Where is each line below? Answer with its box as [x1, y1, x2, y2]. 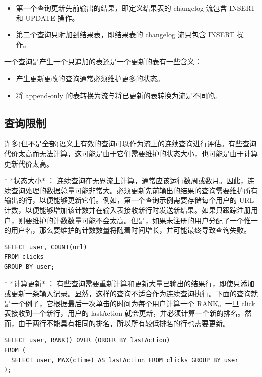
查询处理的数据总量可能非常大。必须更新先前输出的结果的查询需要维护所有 [11, 185, 258, 195]
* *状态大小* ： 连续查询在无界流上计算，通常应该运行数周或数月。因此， [4, 175, 247, 186]
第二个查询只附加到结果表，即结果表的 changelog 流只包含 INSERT [16, 29, 235, 40]
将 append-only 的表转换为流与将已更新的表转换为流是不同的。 [16, 90, 221, 100]
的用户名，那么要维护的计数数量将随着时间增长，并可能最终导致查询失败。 [4, 225, 251, 235]
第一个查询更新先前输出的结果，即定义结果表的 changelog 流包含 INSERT [16, 3, 256, 13]
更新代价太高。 [4, 158, 53, 169]
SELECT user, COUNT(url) [4, 243, 87, 251]
